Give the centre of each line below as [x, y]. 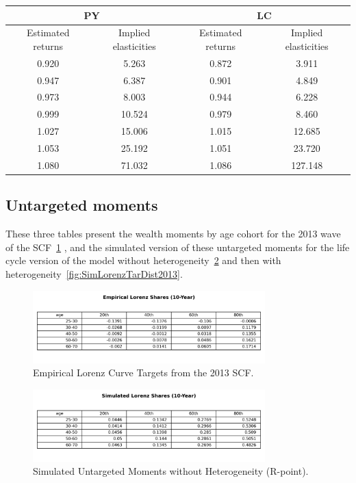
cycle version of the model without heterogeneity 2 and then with [143, 260]
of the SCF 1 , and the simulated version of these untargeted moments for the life [178, 247]
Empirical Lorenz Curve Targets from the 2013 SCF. [143, 373]
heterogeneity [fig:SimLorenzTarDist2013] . [94, 273]
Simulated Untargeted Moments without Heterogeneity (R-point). [171, 471]
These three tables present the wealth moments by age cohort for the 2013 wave [173, 234]
